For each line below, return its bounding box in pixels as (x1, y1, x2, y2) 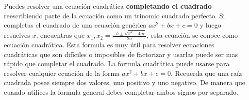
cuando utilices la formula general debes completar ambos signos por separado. (4, 86, 238, 97)
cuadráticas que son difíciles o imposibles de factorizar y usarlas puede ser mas (4, 49, 238, 59)
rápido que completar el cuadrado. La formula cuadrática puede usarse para (4, 58, 230, 69)
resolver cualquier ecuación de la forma (4, 68, 120, 78)
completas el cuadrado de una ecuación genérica (4, 20, 147, 30)
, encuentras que (36, 30, 85, 40)
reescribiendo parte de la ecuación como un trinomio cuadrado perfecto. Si (4, 10, 225, 20)
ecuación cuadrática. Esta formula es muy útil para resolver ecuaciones (4, 39, 215, 49)
